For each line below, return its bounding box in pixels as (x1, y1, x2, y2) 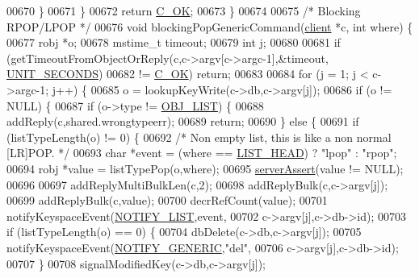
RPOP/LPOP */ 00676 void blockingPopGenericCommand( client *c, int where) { (6, 18, 413, 35)
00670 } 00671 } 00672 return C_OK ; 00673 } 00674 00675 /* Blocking (6, 2, 361, 19)
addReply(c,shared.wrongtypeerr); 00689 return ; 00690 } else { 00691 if (6, 113, 359, 130)
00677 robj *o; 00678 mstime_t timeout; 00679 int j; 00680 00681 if (6, 34, 341, 51)
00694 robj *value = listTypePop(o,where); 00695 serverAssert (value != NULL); (6, 160, 404, 176)
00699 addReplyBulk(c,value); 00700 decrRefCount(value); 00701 (6, 192, 328, 209)
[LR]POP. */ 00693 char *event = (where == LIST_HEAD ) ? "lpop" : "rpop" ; (6, 144, 397, 161)
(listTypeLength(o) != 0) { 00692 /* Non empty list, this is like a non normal (6, 128, 392, 145)
